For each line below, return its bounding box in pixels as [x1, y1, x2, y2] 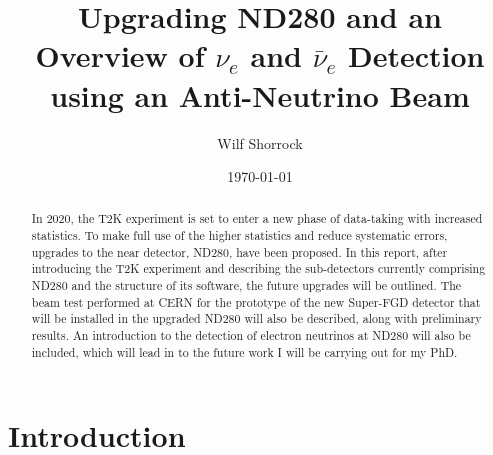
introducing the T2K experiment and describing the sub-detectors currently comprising [31, 260, 486, 277]
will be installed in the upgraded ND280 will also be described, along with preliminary [31, 310, 482, 327]
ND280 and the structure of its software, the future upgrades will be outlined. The [31, 277, 462, 294]
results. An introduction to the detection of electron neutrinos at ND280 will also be [31, 327, 471, 344]
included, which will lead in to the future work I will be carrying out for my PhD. [31, 343, 458, 360]
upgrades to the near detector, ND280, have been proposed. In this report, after [31, 243, 448, 260]
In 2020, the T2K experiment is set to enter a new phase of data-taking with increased [31, 210, 483, 227]
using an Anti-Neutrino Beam [50, 74, 470, 115]
